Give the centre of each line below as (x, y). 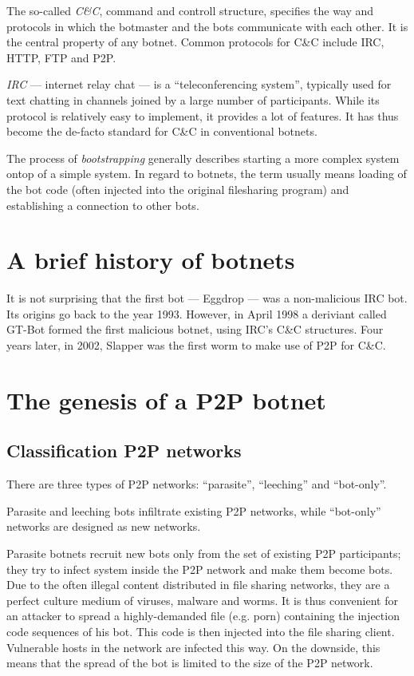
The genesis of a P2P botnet (166, 399)
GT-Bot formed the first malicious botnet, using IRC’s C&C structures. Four (195, 329)
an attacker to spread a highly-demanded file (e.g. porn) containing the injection (203, 616)
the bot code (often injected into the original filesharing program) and (178, 189)
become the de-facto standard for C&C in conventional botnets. (162, 131)
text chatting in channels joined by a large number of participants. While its (193, 99)
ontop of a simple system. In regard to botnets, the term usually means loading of (207, 174)
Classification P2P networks (124, 451)
